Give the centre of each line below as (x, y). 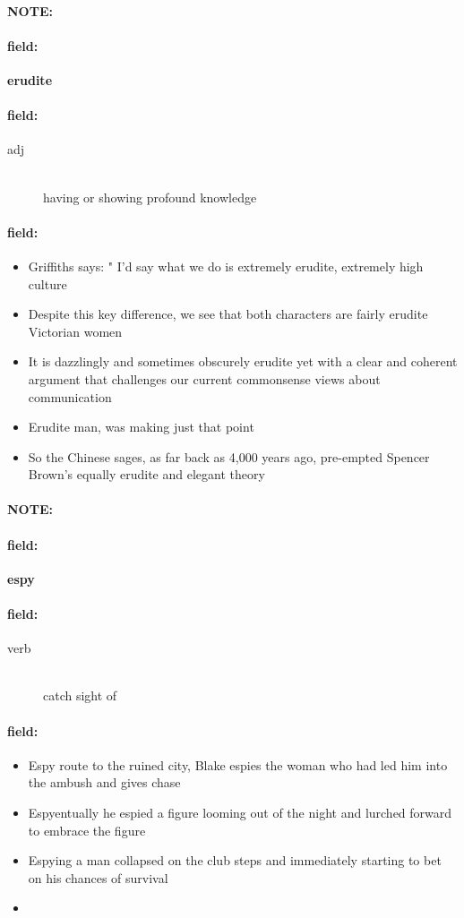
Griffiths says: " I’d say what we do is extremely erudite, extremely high (226, 266)
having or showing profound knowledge (150, 197)
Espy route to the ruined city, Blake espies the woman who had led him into (238, 764)
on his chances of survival (98, 877)
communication (70, 396)
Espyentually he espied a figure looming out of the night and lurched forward (240, 813)
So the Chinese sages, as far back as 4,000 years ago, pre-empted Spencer (229, 456)
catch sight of (80, 695)
